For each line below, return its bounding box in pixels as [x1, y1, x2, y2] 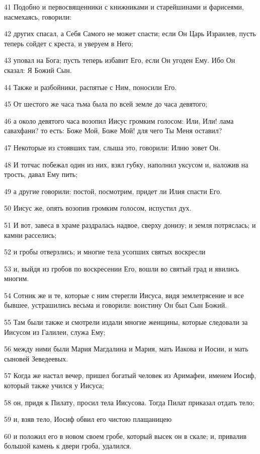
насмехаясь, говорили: [4, 11, 72, 22]
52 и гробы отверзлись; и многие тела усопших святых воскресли [4, 246, 206, 257]
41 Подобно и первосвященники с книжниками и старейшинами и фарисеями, [4, 2, 244, 12]
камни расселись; [4, 229, 57, 240]
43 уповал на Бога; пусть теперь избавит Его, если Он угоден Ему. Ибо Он [4, 55, 235, 65]
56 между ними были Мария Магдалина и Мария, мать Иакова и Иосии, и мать [4, 343, 248, 354]
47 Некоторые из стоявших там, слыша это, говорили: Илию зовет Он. [4, 142, 220, 152]
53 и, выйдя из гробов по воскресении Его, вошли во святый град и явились [4, 263, 239, 274]
